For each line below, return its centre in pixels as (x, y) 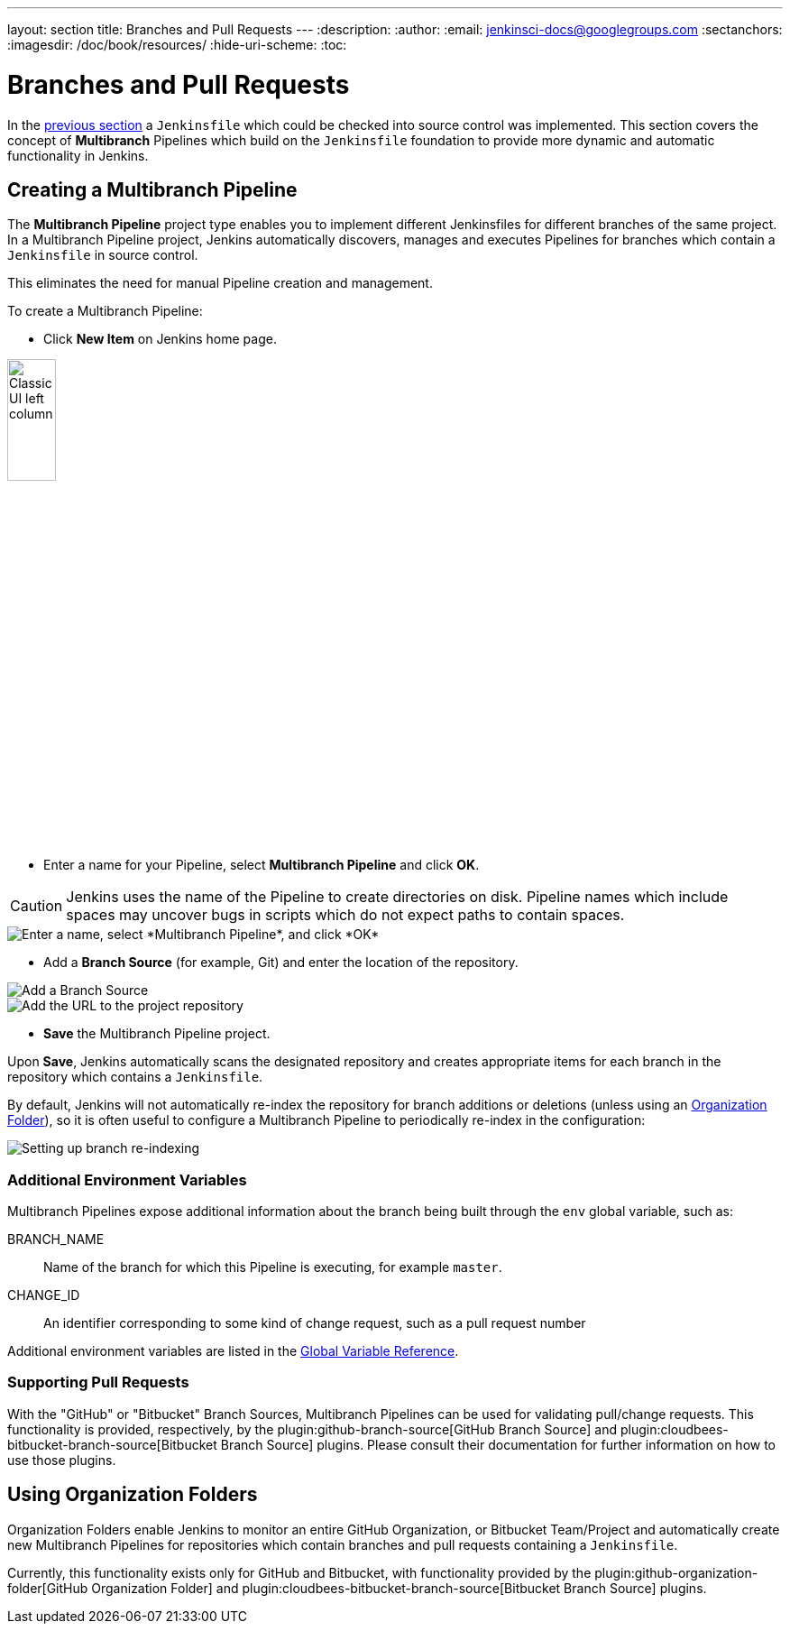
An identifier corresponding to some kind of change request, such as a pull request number (315, 1323)
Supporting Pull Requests (98, 1382)
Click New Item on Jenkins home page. (160, 339)
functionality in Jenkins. (78, 155)
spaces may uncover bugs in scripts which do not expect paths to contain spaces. (345, 915)
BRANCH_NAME (56, 1239)
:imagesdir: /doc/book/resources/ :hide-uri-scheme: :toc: (177, 45)
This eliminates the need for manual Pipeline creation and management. (220, 283)
